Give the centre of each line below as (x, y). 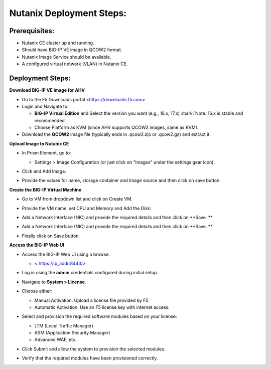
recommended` (50, 120)
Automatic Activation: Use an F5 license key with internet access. (102, 307)
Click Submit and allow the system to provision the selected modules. (94, 349)
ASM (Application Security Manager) (72, 333)
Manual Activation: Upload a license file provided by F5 (91, 300)
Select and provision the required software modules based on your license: (99, 316)
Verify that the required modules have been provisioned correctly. (90, 358)
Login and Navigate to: (45, 106)
